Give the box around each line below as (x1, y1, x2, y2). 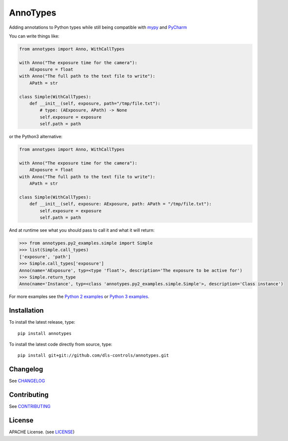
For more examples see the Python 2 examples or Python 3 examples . (9, 294, 149, 299)
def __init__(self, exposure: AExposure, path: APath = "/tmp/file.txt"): (29, 201, 212, 207)
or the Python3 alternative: (9, 134, 63, 140)
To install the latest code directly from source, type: (9, 341, 112, 348)
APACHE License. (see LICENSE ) (9, 429, 75, 435)
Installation (9, 307, 44, 315)
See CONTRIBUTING (9, 404, 51, 409)
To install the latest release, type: (9, 319, 75, 325)
